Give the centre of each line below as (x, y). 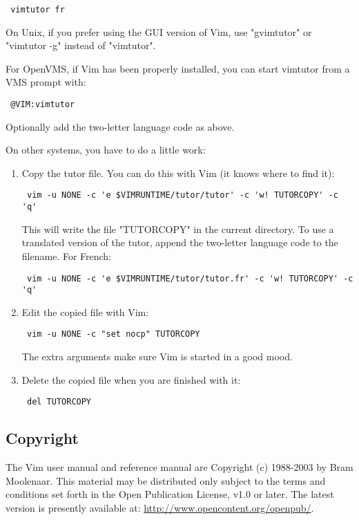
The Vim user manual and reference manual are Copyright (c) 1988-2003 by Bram (179, 467)
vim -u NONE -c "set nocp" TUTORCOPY (113, 334)
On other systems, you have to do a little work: (106, 150)
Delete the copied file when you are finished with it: (131, 379)
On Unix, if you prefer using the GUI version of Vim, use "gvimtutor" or (159, 31)
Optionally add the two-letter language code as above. (120, 126)
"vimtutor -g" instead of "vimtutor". (81, 45)
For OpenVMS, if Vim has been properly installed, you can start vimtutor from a (178, 68)
